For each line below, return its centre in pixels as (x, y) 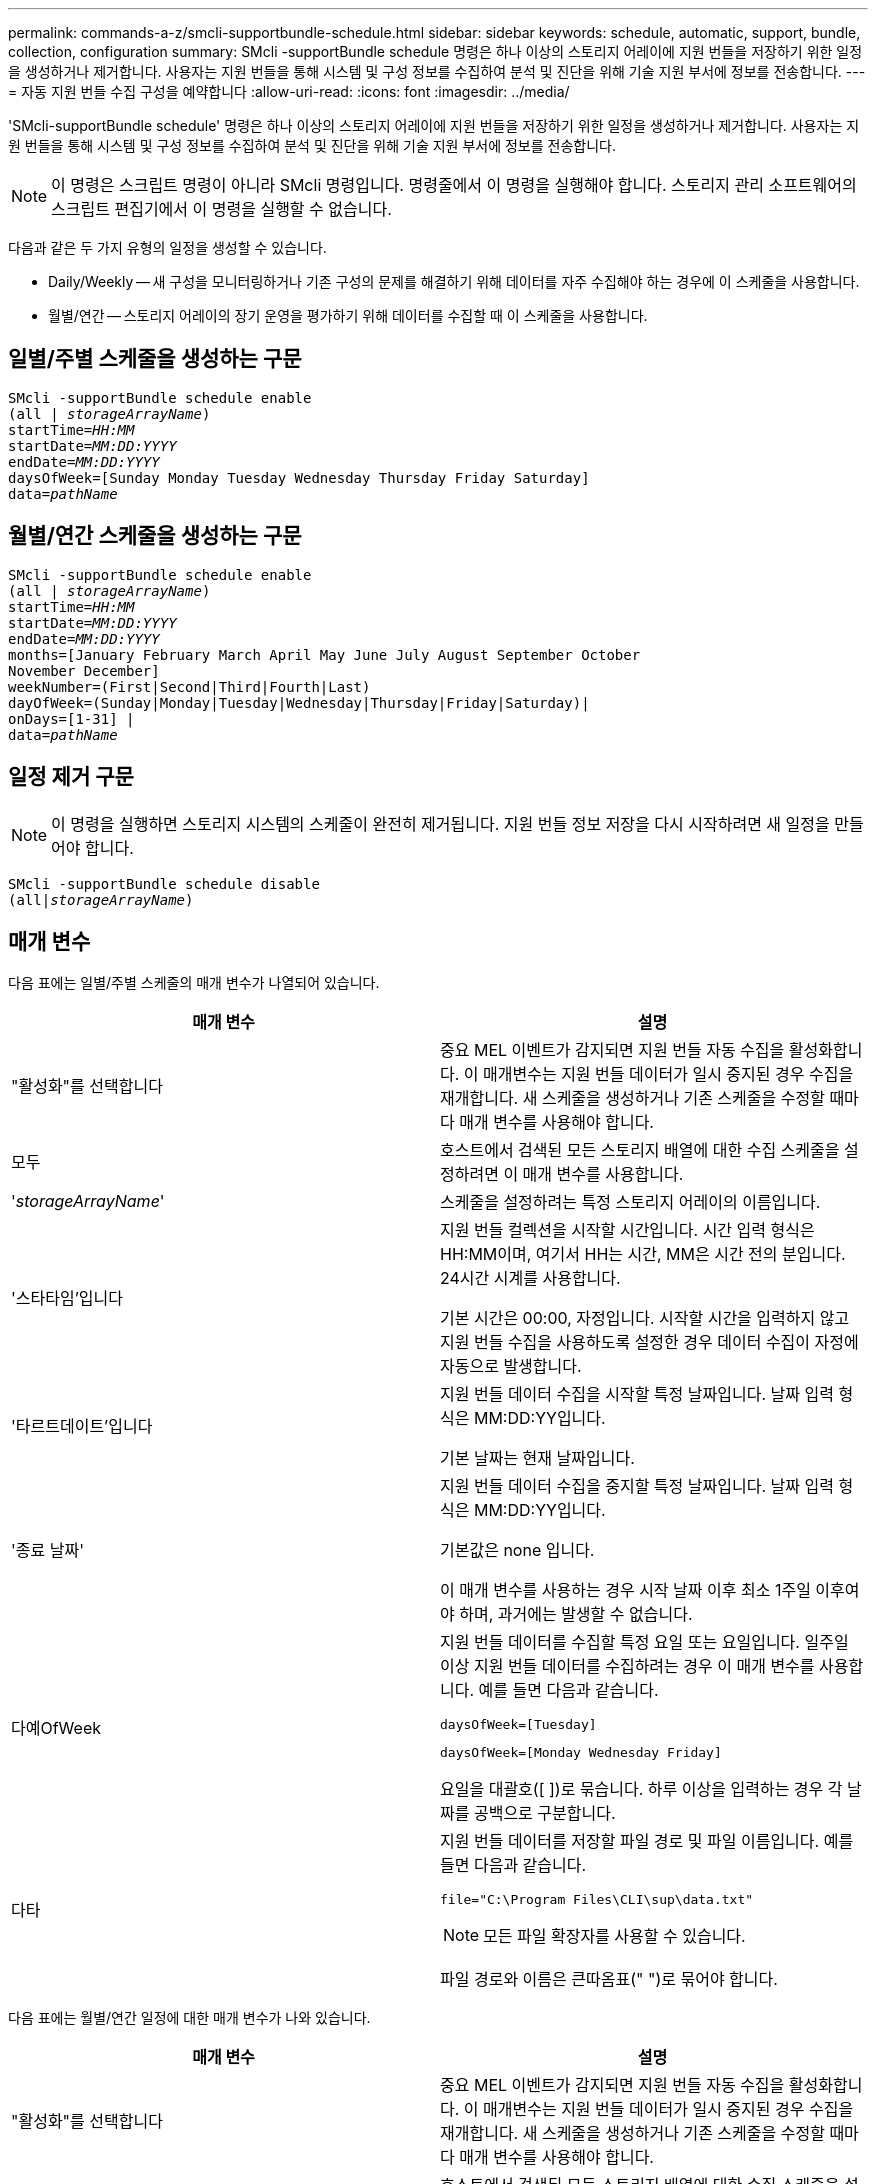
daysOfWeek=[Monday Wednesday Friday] (581, 1753)
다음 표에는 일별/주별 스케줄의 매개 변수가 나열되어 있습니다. (194, 983)
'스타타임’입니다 (67, 1298)
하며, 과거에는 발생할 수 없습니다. (576, 1614)
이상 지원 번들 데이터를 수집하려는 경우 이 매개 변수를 (627, 1666)
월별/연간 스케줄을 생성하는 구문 (155, 536)
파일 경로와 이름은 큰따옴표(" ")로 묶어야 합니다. (609, 1979)
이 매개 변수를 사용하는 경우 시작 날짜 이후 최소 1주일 (625, 1590)
